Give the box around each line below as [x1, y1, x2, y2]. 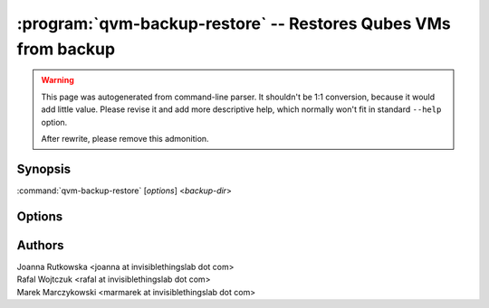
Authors [16, 238, 64, 253]
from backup [16, 39, 116, 59]
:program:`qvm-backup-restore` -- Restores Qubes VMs [16, 14, 452, 33]
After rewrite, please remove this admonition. [41, 133, 209, 144]
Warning [41, 75, 74, 86]
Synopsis [16, 161, 72, 176]
